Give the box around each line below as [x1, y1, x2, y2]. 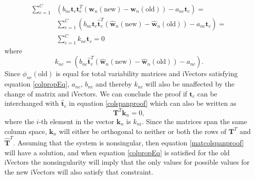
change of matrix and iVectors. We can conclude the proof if [4, 88, 187, 98]
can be [197, 88, 217, 98]
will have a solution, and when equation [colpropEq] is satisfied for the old [4, 147, 230, 157]
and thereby [96, 79, 132, 89]
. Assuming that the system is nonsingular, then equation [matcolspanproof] [13, 137, 244, 147]
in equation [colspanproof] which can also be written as [69, 98, 237, 108]
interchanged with [4, 98, 59, 108]
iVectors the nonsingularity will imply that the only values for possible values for [4, 157, 250, 167]
